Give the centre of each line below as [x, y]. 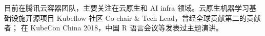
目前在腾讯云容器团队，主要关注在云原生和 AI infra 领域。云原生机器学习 [127, 8]
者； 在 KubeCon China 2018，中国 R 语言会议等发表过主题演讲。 [114, 28]
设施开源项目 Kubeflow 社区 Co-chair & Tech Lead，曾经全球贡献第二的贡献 [136, 17]
